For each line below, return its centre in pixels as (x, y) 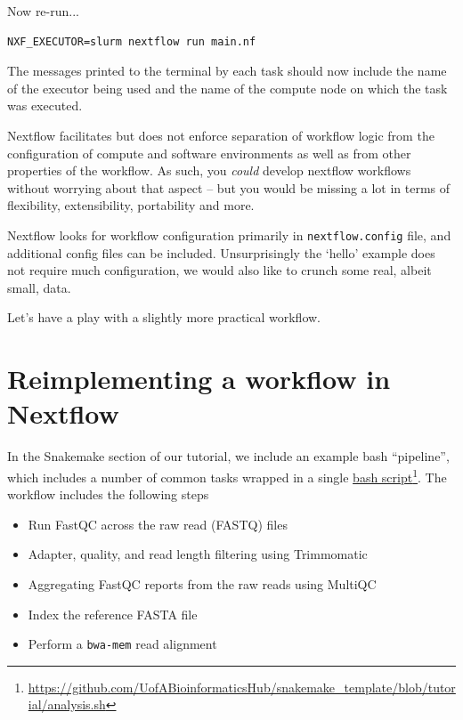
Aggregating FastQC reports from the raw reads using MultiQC (202, 583)
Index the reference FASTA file (113, 614)
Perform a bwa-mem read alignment (122, 644)
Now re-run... (43, 11)
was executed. (45, 105)
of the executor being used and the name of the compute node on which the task (227, 88)
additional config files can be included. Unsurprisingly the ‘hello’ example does (221, 252)
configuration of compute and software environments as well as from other (209, 153)
